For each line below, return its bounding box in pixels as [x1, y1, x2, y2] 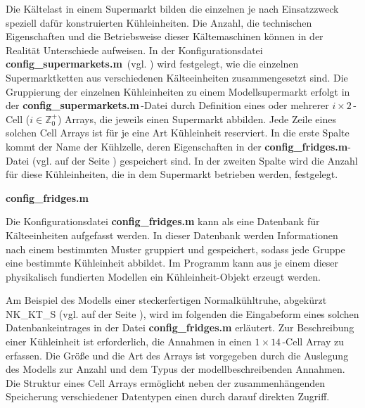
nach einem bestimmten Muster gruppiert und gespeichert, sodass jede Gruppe [6, 241, 345, 256]
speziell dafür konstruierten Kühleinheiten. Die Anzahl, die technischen [6, 15, 312, 30]
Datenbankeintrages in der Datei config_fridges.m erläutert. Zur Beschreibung [6, 320, 354, 335]
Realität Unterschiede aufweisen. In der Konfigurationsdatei [6, 42, 263, 57]
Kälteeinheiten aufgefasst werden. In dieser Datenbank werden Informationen [6, 227, 338, 242]
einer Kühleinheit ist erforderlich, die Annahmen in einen [6, 334, 252, 349]
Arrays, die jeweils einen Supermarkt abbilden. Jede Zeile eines [65, 111, 336, 126]
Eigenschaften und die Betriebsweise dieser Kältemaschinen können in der [6, 29, 324, 44]
